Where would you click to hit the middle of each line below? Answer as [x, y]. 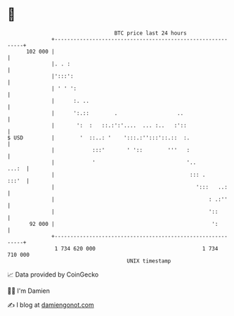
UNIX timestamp [149, 261]
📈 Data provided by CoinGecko [53, 274]
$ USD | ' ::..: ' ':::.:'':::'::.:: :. [99, 138]
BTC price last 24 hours [151, 33]
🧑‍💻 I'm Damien [29, 291]
